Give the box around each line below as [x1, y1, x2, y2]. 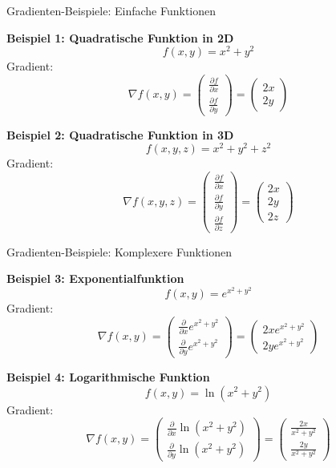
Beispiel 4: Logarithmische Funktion [6, 368, 210, 385]
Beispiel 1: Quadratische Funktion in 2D [6, 29, 234, 46]
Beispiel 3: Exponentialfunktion [6, 270, 184, 287]
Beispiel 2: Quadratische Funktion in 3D [6, 126, 234, 143]
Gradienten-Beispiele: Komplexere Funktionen [6, 243, 233, 260]
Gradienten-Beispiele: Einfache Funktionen [6, 2, 217, 18]
